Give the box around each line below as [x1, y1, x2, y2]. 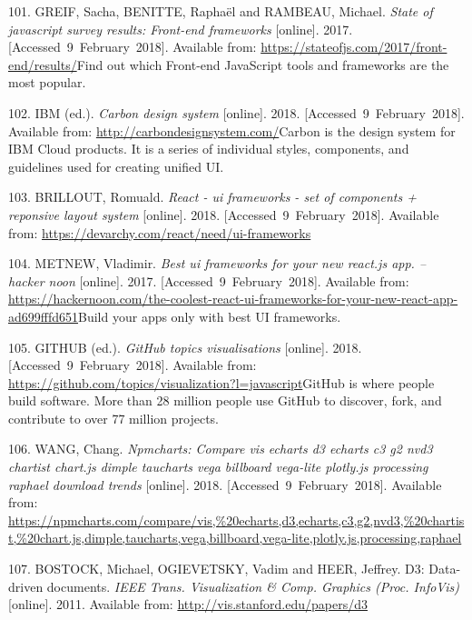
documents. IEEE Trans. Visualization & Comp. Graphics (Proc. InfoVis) [46, 576, 459, 595]
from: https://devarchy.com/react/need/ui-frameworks [8, 223, 311, 242]
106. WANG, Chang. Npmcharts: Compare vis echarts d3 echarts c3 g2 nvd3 [8, 439, 433, 458]
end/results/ [8, 55, 77, 74]
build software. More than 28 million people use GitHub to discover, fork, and [8, 391, 442, 410]
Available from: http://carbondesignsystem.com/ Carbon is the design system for [8, 121, 456, 140]
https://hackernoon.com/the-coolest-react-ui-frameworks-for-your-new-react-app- [8, 289, 458, 308]
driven [8, 576, 44, 595]
